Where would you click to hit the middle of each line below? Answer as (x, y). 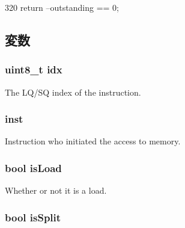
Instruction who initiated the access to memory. (93, 141)
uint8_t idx (34, 69)
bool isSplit (33, 217)
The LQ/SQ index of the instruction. (73, 92)
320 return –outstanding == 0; (62, 7)
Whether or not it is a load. (56, 190)
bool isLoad (33, 168)
